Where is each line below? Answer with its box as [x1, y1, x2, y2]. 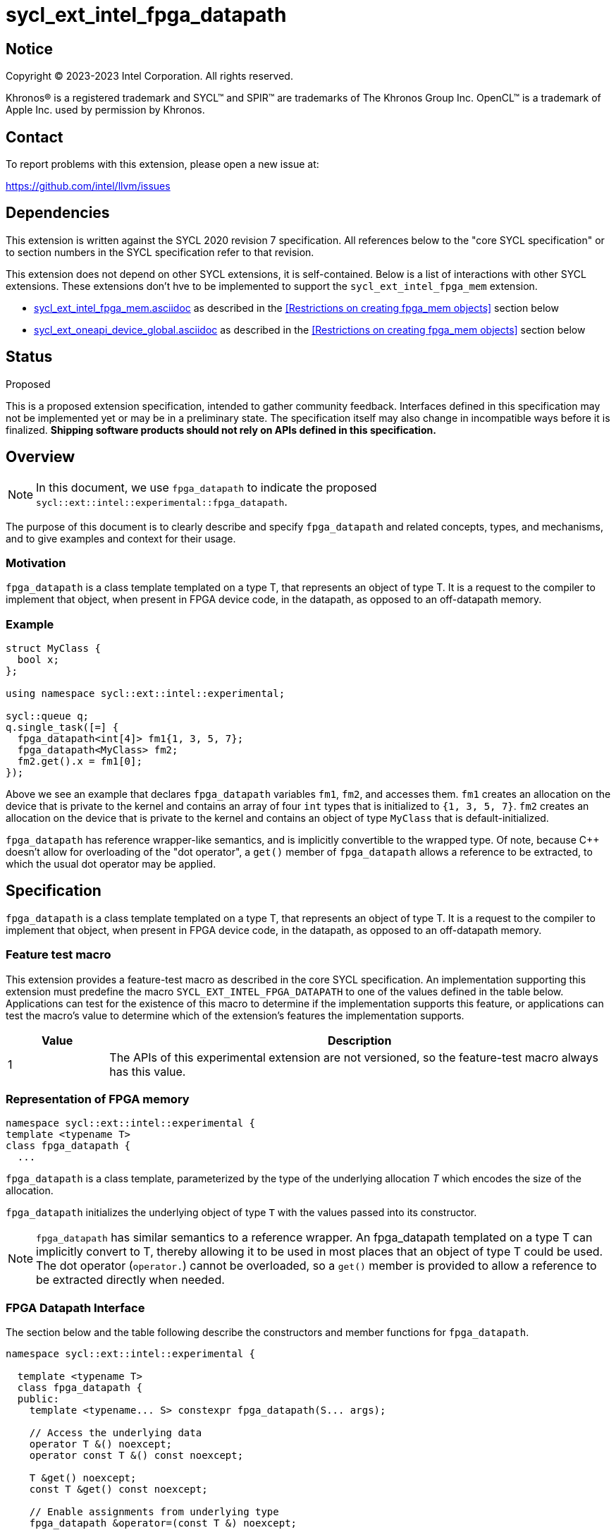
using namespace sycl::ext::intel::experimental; [6, 688, 285, 700]
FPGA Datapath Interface [6, 1300, 145, 1315]
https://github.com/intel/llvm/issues [6, 180, 171, 193]
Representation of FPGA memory [6, 1092, 190, 1107]
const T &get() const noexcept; [29, 1484, 208, 1495]
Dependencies [6, 204, 110, 222]
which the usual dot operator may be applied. [6, 858, 216, 870]
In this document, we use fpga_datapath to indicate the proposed [36, 480, 377, 495]
